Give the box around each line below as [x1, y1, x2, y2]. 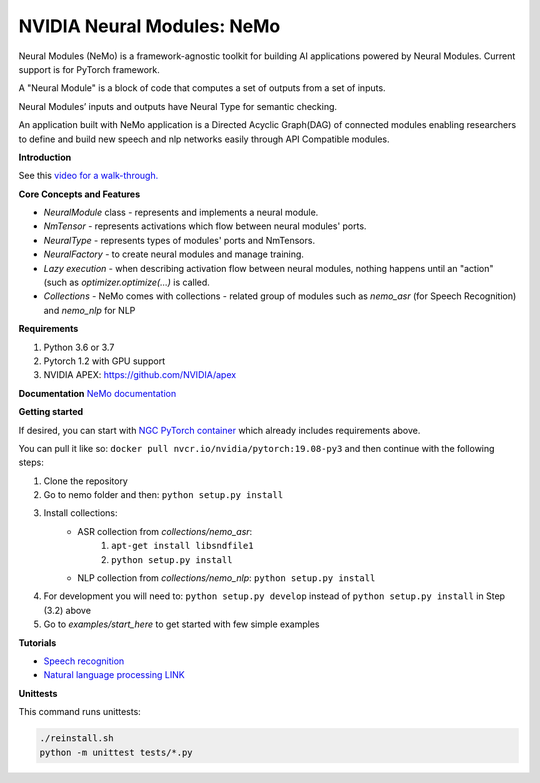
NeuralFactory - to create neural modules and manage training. [43, 248, 305, 260]
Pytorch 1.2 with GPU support [43, 355, 165, 367]
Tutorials [18, 636, 57, 649]
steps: [18, 456, 44, 469]
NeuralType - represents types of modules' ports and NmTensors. [43, 234, 315, 246]
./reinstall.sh [39, 733, 114, 744]
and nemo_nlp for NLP [43, 304, 136, 316]
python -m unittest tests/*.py [39, 746, 194, 758]
